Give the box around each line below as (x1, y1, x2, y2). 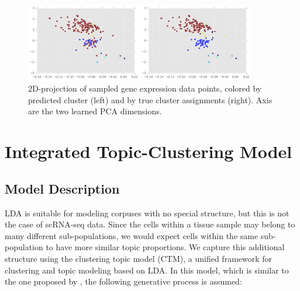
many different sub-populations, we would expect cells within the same (5, 229, 258, 241)
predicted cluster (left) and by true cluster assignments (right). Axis (28, 93, 273, 106)
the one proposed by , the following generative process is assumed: (5, 275, 242, 288)
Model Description (5, 179, 120, 197)
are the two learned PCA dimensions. (28, 105, 162, 117)
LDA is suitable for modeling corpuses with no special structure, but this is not (5, 206, 289, 219)
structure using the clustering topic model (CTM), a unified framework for (5, 253, 273, 264)
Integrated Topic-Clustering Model (5, 139, 292, 163)
